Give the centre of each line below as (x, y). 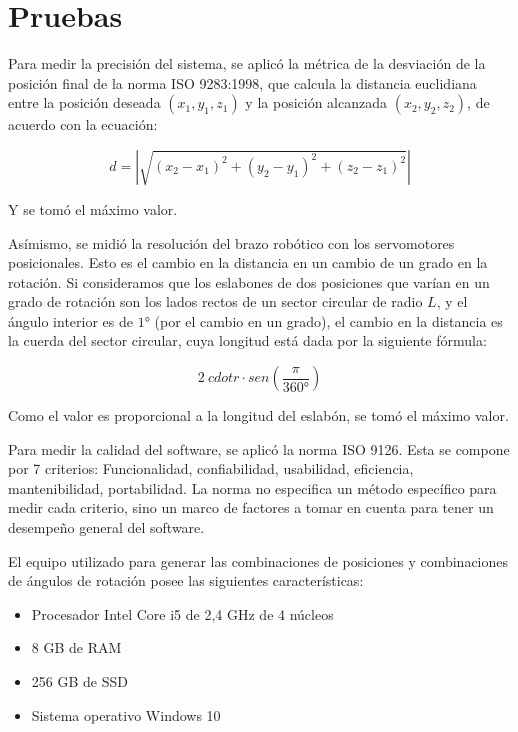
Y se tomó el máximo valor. (93, 208)
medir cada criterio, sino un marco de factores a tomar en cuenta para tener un (251, 507)
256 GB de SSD (79, 681)
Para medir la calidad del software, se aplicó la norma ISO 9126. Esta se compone (259, 448)
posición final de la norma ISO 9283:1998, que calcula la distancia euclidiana (242, 82)
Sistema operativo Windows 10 (126, 714)
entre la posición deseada (84, 102)
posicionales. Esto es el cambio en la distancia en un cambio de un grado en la (248, 262)
